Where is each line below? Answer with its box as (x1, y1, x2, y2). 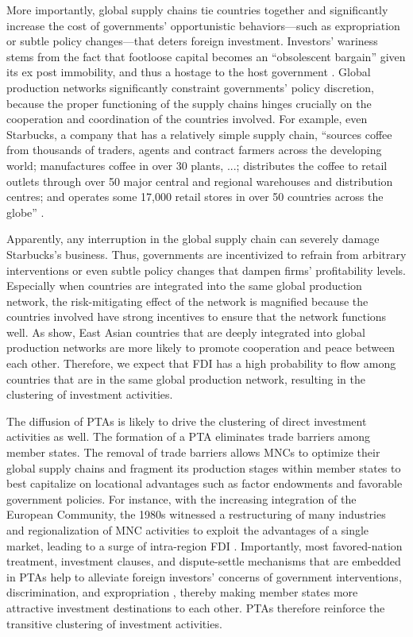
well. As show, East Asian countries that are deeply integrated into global (6, 323, 365, 340)
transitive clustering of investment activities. (6, 615, 222, 631)
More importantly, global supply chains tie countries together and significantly (6, 2, 388, 17)
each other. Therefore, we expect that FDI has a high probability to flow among (6, 355, 396, 372)
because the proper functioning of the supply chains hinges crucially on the (6, 95, 372, 111)
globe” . (6, 203, 44, 220)
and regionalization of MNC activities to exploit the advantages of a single (6, 522, 369, 538)
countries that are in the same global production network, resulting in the (6, 370, 365, 387)
